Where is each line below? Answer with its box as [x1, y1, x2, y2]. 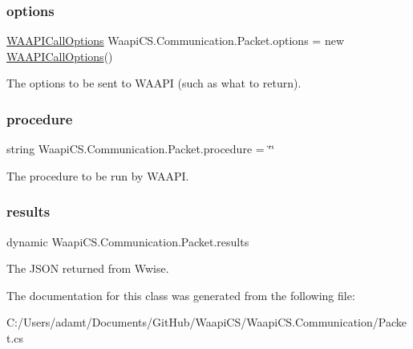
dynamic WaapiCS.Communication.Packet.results [6, 233, 249, 250]
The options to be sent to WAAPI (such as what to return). [6, 75, 302, 91]
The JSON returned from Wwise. [6, 260, 169, 277]
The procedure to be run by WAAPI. [6, 167, 189, 184]
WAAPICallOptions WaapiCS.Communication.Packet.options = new [6, 32, 344, 49]
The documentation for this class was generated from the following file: [6, 286, 355, 303]
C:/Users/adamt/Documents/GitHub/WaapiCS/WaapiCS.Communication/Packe [6, 314, 407, 331]
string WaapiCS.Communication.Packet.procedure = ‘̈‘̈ [6, 140, 275, 157]
